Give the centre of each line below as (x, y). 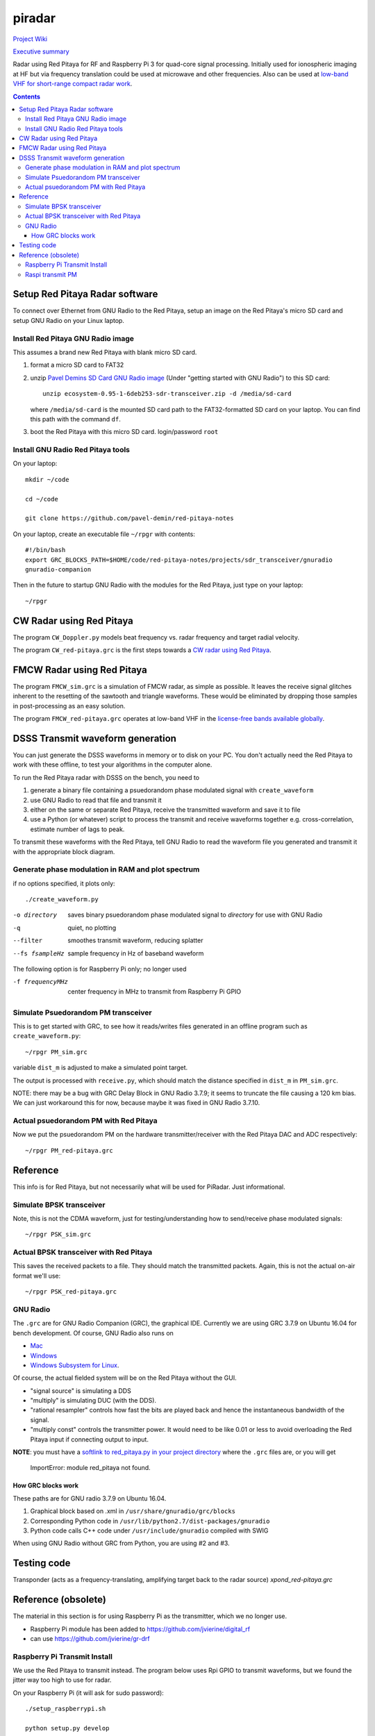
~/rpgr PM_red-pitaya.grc (69, 1150)
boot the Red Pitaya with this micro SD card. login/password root (124, 432)
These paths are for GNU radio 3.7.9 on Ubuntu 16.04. (90, 1498)
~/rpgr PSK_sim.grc (58, 1235)
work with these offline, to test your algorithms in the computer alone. (112, 765)
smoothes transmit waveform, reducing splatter (135, 940)
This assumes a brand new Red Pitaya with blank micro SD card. (105, 352)
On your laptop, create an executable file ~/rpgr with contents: (104, 534)
